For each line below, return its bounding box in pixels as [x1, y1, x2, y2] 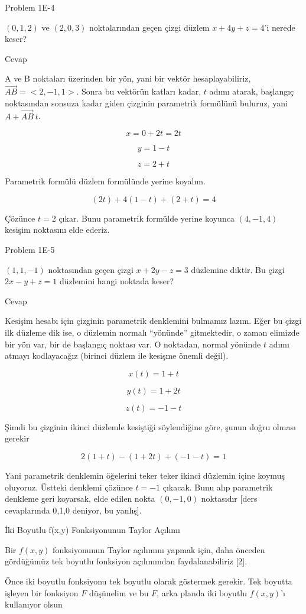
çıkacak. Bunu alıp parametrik [162, 480, 273, 493]
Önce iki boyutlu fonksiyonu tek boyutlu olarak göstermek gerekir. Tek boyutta [5, 575, 292, 587]
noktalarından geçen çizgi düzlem [89, 21, 210, 33]
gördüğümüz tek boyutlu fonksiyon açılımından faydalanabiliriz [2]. [5, 555, 248, 567]
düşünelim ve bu [89, 586, 149, 599]
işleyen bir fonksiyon [5, 586, 79, 599]
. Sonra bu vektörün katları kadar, [76, 85, 201, 98]
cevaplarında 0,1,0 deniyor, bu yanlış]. [5, 503, 142, 516]
